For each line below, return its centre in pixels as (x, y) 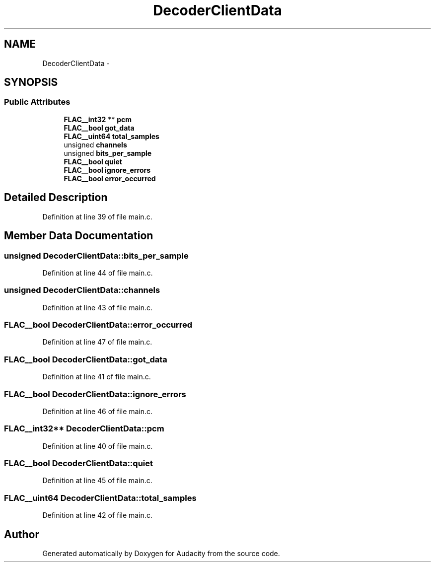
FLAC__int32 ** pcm (98, 119)
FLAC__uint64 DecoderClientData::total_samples (100, 498)
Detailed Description (56, 198)
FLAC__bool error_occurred (110, 178)
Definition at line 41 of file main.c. (97, 377)
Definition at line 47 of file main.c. (97, 342)
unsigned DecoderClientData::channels (82, 290)
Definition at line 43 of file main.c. (98, 307)
